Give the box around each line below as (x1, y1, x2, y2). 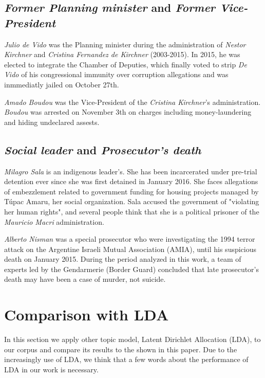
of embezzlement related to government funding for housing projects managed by (4, 186, 259, 196)
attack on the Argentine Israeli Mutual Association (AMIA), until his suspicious (4, 243, 257, 254)
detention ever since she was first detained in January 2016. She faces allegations (4, 176, 258, 187)
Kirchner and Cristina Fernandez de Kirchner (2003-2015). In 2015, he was (4, 49, 240, 60)
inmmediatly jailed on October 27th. (4, 79, 119, 89)
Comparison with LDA (4, 304, 169, 325)
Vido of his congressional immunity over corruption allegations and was (4, 69, 229, 80)
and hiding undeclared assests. (4, 116, 100, 127)
